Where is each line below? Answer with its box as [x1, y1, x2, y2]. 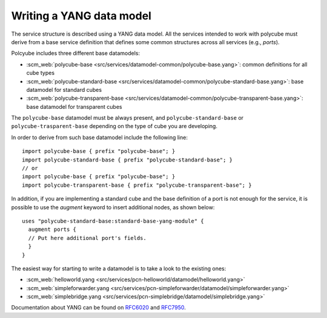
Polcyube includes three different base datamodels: [11, 50, 140, 57]
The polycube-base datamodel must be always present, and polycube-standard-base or [11, 114, 244, 122]
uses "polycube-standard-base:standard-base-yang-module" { [22, 218, 204, 224]
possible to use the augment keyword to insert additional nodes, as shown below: [11, 203, 215, 211]
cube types [26, 70, 54, 77]
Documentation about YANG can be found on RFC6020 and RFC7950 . [11, 304, 186, 311]
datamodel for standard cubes [26, 86, 102, 93]
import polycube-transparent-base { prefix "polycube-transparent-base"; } [22, 181, 252, 189]
